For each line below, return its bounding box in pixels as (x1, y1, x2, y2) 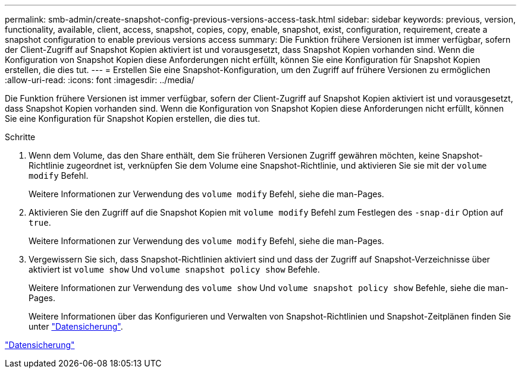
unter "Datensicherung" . (29, 321, 123, 331)
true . (29, 217, 51, 227)
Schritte (5, 132, 36, 142)
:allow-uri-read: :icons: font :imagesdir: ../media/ (5, 75, 194, 85)
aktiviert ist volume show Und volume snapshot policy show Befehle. (29, 264, 320, 274)
